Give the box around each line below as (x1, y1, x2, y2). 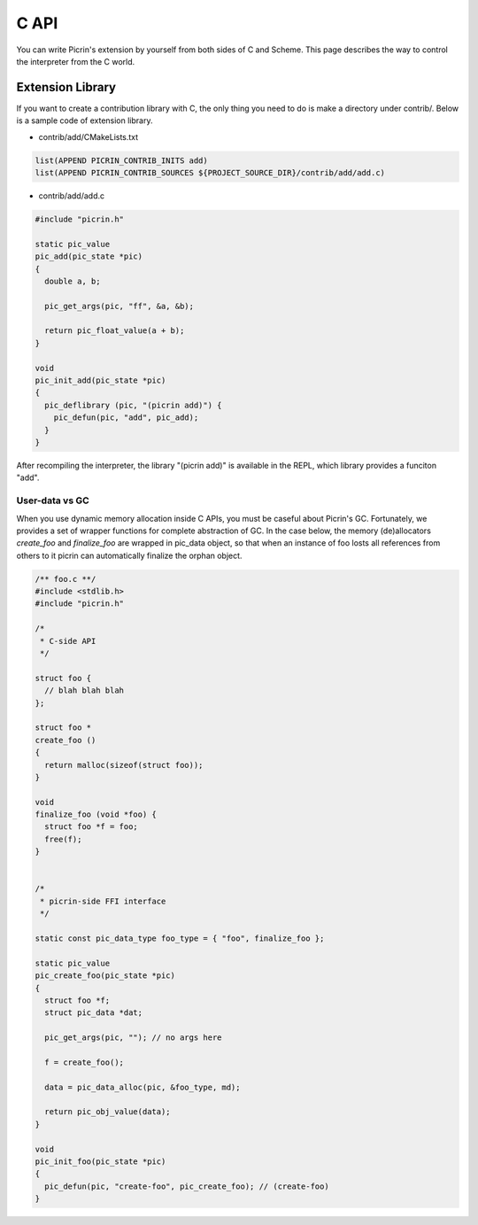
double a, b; (44, 275, 101, 286)
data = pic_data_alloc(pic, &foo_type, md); (44, 1082, 241, 1092)
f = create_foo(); (44, 1057, 124, 1067)
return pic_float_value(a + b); (44, 326, 185, 336)
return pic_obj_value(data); (44, 1107, 172, 1117)
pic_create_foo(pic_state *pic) (35, 971, 176, 981)
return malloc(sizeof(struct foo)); (44, 760, 204, 770)
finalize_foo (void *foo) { (35, 810, 157, 819)
